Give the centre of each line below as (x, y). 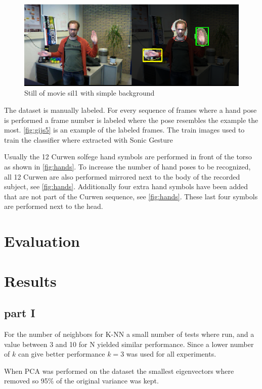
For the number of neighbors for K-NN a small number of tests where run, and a (129, 334)
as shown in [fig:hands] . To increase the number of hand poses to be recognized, (127, 166)
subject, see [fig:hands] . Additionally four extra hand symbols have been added (126, 186)
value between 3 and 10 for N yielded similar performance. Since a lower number (129, 344)
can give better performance (61, 354)
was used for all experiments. (171, 354)
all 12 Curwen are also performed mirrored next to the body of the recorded (122, 176)
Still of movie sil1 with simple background (90, 93)
